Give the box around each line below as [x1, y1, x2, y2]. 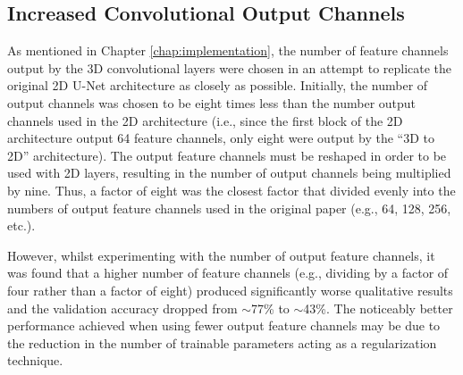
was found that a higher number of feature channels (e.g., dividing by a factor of [7, 263, 449, 282]
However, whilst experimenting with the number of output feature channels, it [7, 246, 435, 264]
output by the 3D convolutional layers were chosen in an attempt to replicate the [7, 58, 452, 77]
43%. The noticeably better [303, 298, 453, 317]
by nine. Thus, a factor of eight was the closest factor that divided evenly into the [7, 180, 456, 199]
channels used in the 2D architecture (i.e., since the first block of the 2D [7, 111, 403, 129]
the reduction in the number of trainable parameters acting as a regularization [7, 333, 437, 352]
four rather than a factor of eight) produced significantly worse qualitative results [7, 280, 453, 299]
